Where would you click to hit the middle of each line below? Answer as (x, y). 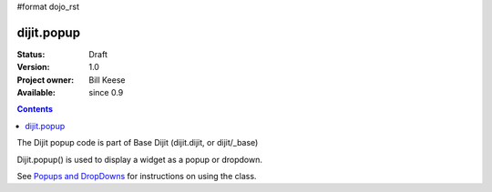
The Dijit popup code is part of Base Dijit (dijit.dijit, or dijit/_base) (138, 143)
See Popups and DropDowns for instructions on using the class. (137, 177)
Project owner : (46, 80)
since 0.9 (106, 93)
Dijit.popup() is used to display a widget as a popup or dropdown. (140, 159)
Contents (35, 109)
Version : (33, 67)
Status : (31, 54)
